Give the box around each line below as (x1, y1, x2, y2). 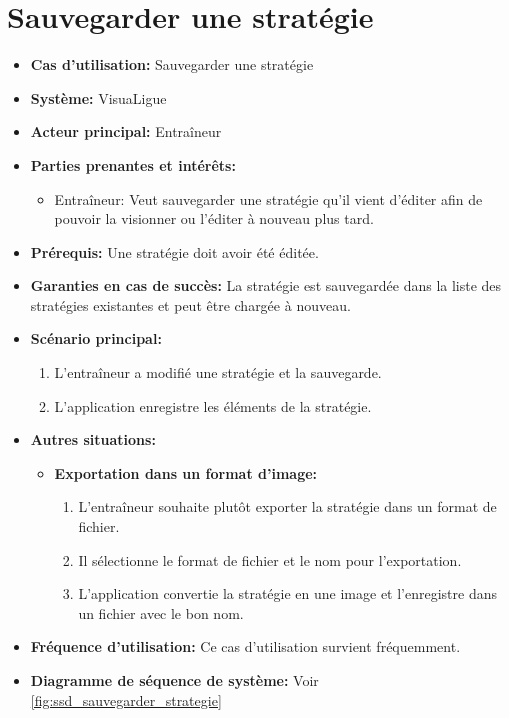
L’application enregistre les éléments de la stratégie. (54, 395, 372, 416)
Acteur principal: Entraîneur (30, 121, 222, 142)
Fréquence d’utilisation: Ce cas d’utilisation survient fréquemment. (30, 636, 461, 657)
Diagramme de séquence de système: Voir (30, 670, 319, 690)
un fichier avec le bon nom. (78, 602, 244, 623)
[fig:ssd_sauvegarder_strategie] (30, 689, 222, 710)
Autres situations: (30, 429, 156, 450)
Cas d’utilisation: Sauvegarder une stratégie (30, 54, 314, 75)
